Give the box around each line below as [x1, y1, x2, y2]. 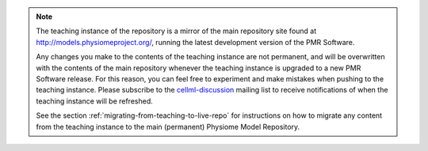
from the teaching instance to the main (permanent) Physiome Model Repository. [36, 122, 300, 131]
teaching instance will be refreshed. [36, 96, 154, 106]
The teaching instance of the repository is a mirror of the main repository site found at [36, 26, 317, 36]
